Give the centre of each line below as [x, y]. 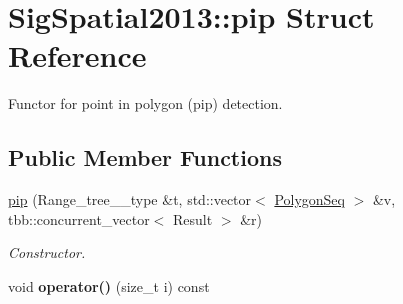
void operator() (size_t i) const [109, 285]
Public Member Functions [145, 157]
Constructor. [47, 252]
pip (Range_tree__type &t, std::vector [130, 199]
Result [193, 218]
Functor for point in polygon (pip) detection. [145, 103]
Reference [77, 55]
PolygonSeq [309, 199]
